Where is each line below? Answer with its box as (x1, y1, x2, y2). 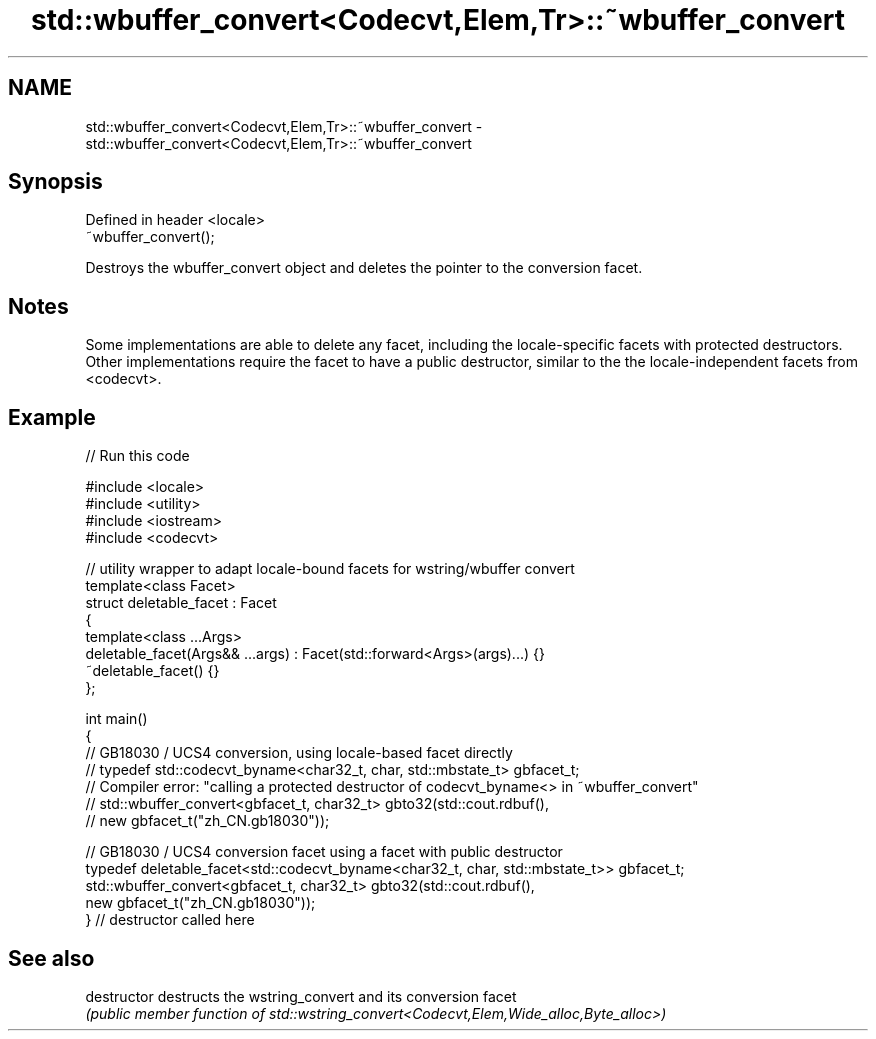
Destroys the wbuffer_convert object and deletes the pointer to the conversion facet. (85, 259, 643, 277)
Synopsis (8, 169, 103, 195)
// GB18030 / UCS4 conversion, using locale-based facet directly (85, 744, 513, 762)
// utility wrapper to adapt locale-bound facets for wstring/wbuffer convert (85, 560, 575, 578)
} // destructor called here (85, 911, 255, 929)
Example (8, 404, 96, 430)
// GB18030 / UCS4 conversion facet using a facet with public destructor (85, 843, 563, 861)
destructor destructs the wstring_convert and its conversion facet (85, 987, 517, 1005)
